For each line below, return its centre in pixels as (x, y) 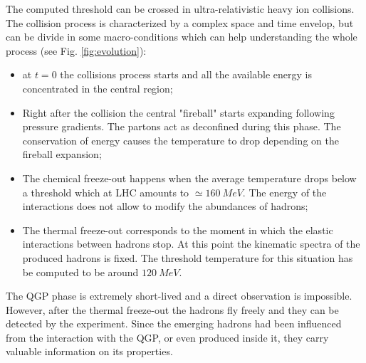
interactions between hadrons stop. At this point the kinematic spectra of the (191, 244)
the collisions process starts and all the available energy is (186, 74)
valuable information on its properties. (89, 351)
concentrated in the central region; (98, 88)
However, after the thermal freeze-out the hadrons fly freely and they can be (172, 309)
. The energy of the (284, 192)
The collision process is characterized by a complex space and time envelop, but (180, 22)
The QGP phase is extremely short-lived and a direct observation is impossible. (179, 296)
